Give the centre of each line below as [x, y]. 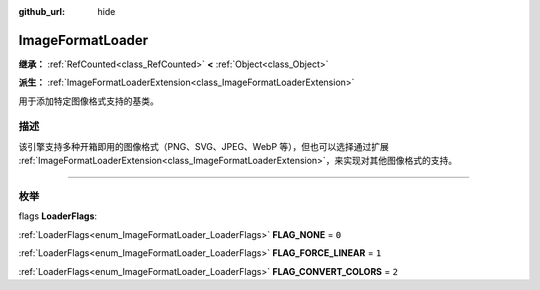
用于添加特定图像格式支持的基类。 [88, 101]
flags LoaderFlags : [58, 216]
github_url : [41, 11]
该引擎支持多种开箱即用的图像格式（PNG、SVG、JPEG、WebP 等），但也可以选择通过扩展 [204, 146]
